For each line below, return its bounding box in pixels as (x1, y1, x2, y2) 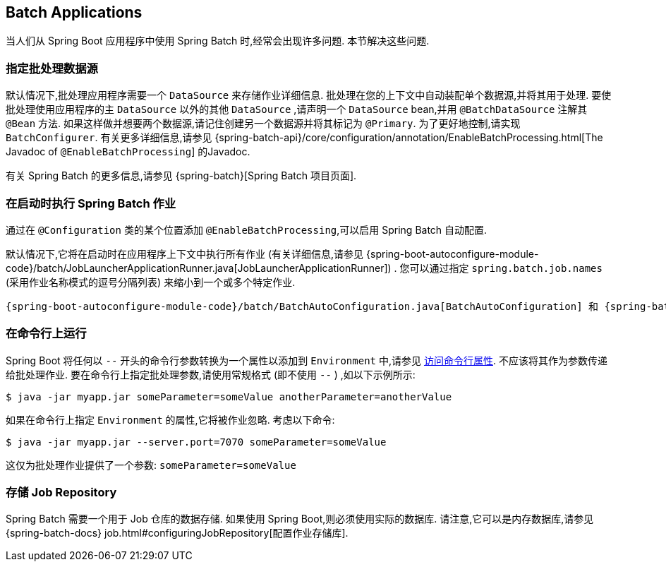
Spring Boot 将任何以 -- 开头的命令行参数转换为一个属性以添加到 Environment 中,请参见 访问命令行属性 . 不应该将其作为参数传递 (6, 354, 607, 366)
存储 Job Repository (6, 485, 117, 500)
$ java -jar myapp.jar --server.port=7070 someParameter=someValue (6, 436, 387, 448)
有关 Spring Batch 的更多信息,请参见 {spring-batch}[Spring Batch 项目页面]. (6, 169, 357, 182)
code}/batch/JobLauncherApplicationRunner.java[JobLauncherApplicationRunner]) (6, 261, 392, 274)
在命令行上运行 (6, 326, 87, 341)
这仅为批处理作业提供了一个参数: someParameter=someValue (6, 458, 296, 471)
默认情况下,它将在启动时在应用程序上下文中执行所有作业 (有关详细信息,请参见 (6, 247, 364, 260)
